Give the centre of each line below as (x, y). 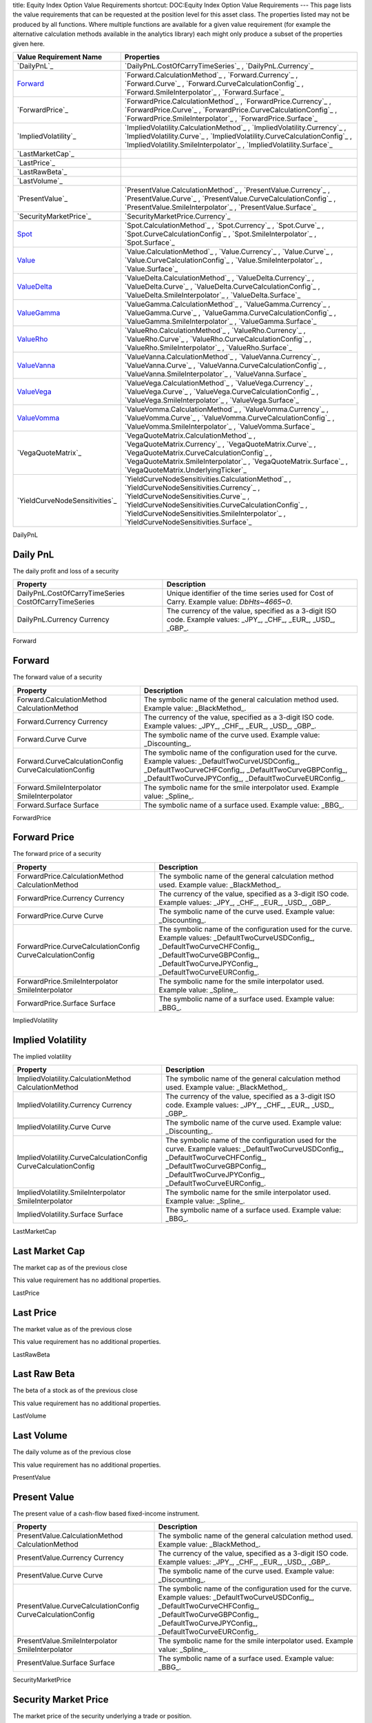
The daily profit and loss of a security (66, 571)
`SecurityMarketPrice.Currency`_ (177, 216)
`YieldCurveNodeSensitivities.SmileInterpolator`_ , (205, 513)
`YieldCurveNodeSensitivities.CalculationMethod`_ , (208, 479)
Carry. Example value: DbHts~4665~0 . (229, 602)
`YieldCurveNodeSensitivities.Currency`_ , (192, 487)
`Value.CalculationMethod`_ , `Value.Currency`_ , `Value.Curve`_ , (229, 252)
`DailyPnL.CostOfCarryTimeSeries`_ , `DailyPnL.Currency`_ (219, 65)
